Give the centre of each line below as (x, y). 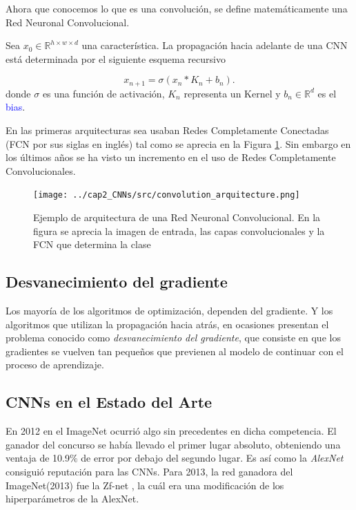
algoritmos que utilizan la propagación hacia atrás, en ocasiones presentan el (167, 324)
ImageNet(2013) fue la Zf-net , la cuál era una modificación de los (145, 485)
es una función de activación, (103, 93)
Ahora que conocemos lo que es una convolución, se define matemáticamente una (177, 8)
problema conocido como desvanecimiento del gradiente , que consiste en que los (173, 338)
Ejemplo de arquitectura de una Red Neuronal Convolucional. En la (177, 217)
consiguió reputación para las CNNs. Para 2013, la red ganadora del (149, 471)
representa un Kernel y (232, 93)
